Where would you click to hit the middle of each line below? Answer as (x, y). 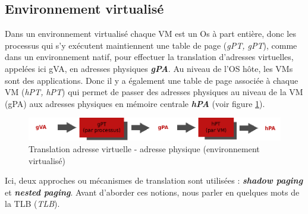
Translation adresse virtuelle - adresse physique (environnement (144, 148)
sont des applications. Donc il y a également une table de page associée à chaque (152, 80)
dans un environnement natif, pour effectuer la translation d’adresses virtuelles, (149, 57)
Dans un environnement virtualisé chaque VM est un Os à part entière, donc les (150, 34)
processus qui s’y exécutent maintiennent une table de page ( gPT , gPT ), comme (151, 45)
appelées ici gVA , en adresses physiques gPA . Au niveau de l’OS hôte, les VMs (149, 68)
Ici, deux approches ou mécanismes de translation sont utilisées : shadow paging (154, 180)
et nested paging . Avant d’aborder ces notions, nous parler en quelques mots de (152, 192)
